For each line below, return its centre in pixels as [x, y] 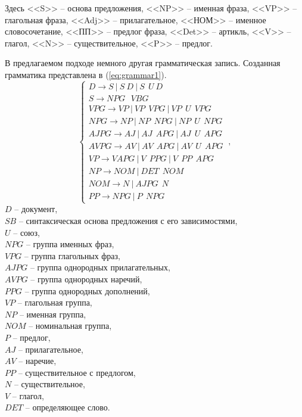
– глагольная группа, [55, 302]
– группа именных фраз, [70, 244]
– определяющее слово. [68, 407]
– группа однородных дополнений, [87, 290]
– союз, [27, 232]
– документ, [36, 209]
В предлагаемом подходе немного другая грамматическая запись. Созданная [143, 63]
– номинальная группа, [70, 326]
